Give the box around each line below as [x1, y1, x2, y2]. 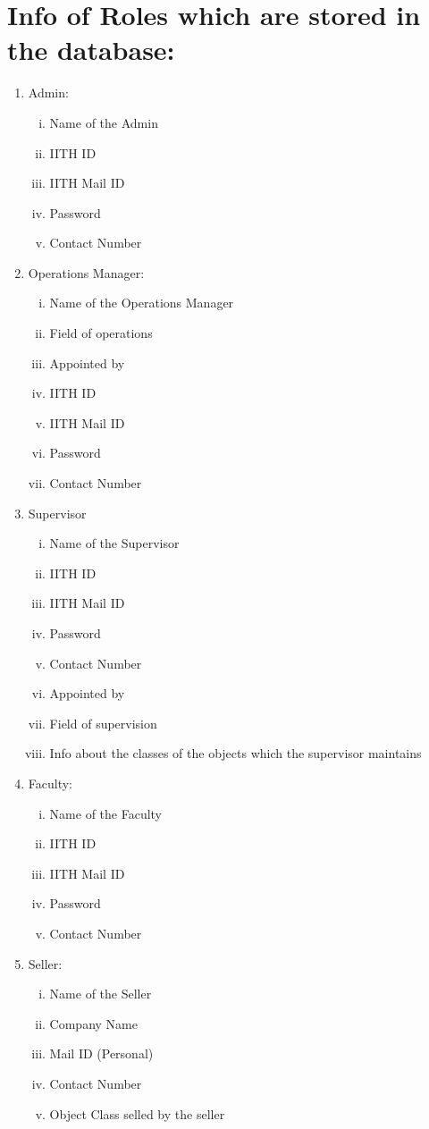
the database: [7, 31, 175, 68]
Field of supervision [49, 713, 157, 732]
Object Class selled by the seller [49, 1104, 225, 1123]
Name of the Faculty [49, 804, 163, 822]
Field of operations [49, 324, 153, 342]
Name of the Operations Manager [49, 293, 234, 312]
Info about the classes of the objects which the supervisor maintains [49, 744, 422, 762]
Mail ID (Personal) [49, 1044, 154, 1063]
